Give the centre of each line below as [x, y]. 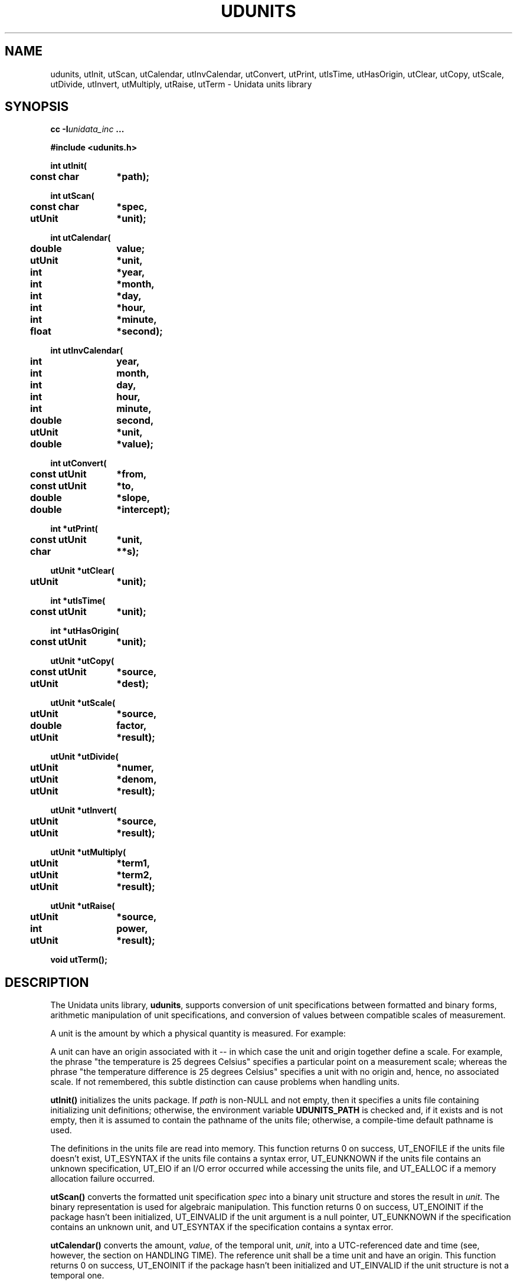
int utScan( [72, 196]
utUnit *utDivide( [84, 757]
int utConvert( [78, 463]
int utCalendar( [81, 238]
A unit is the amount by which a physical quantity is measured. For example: [198, 1034]
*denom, [137, 779]
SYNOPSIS [37, 107]
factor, [132, 726]
